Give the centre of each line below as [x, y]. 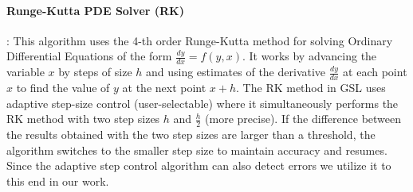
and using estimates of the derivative [236, 72]
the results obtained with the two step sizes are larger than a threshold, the [191, 134]
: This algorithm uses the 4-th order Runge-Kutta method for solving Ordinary [200, 40]
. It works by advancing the [309, 56]
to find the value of [63, 88]
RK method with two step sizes [83, 119]
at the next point [164, 88]
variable [26, 72]
